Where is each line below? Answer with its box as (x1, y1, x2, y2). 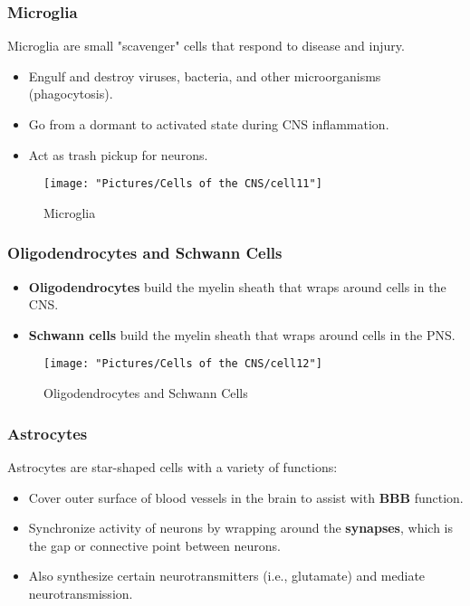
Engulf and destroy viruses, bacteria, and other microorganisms (28, 66, 381, 85)
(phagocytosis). (28, 84, 113, 103)
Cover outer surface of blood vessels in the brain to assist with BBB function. (28, 488, 464, 507)
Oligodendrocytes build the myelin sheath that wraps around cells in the (28, 277, 446, 296)
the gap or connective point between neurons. (28, 535, 282, 554)
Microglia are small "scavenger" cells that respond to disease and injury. (7, 36, 405, 55)
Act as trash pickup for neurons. (28, 145, 208, 164)
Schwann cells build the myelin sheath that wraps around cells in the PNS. (28, 325, 456, 344)
